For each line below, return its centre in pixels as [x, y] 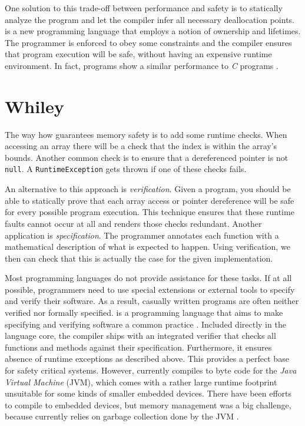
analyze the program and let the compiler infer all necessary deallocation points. [150, 19]
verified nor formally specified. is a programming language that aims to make [144, 313]
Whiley [34, 106]
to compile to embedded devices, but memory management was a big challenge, [148, 404]
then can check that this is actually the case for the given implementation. [139, 258]
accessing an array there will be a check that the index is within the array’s [141, 146]
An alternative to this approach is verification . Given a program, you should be [148, 189]
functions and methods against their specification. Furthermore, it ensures [138, 347]
